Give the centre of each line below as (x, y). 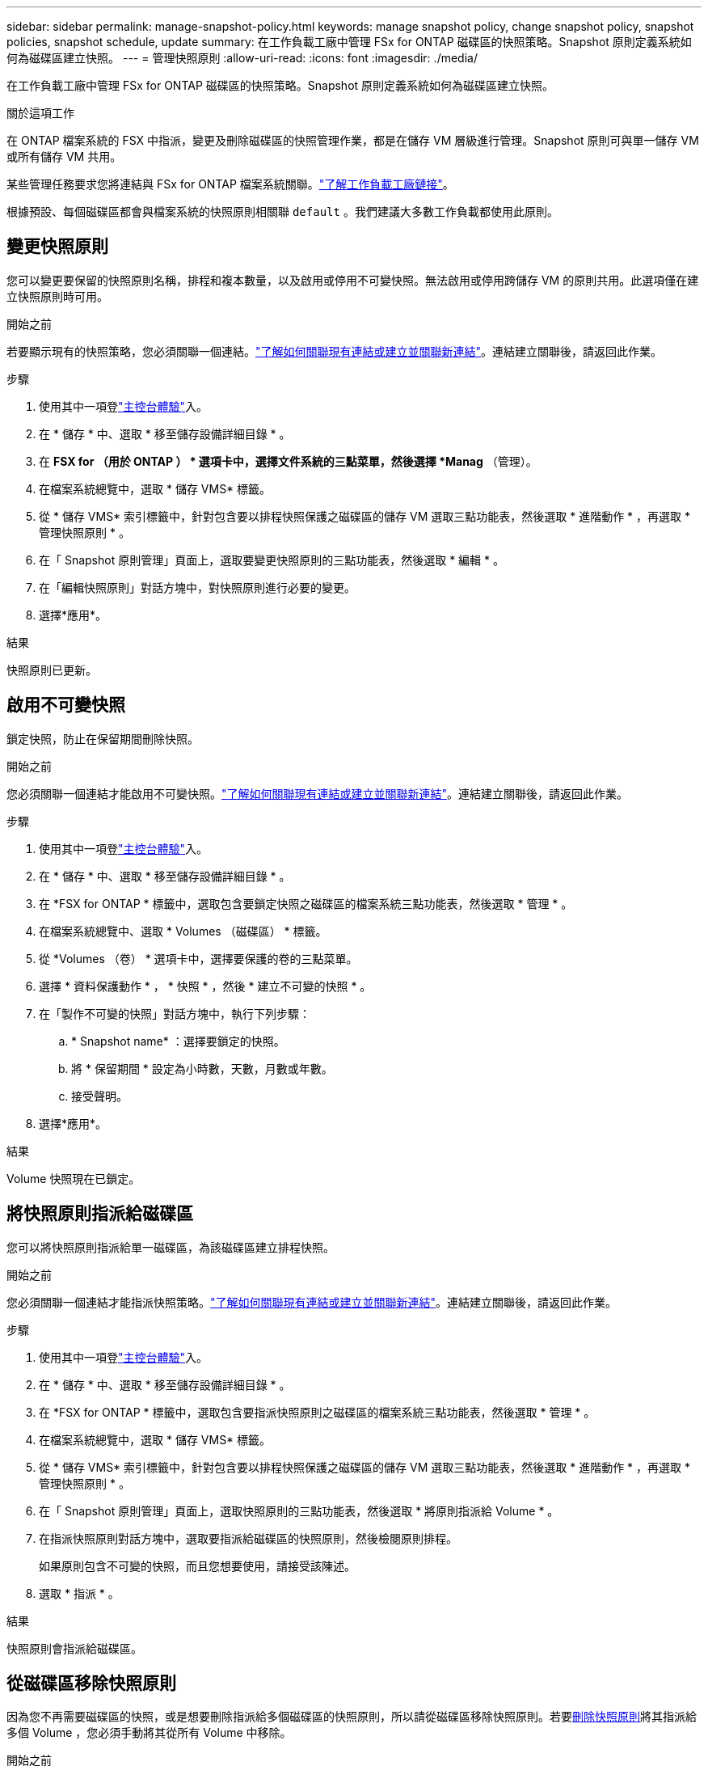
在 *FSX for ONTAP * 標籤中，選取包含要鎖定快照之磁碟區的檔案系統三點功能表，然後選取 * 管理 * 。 (306, 903)
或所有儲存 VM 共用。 (64, 156)
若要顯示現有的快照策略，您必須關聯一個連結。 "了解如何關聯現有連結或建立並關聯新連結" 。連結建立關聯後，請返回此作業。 (335, 351)
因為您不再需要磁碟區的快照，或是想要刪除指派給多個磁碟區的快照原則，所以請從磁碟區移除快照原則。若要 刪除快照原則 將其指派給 (352, 1717)
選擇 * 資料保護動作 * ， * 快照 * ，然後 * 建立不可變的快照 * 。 (205, 986)
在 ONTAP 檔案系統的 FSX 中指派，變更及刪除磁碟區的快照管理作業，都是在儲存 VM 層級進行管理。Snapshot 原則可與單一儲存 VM (353, 140)
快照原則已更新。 (52, 670)
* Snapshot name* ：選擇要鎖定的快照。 (178, 1041)
